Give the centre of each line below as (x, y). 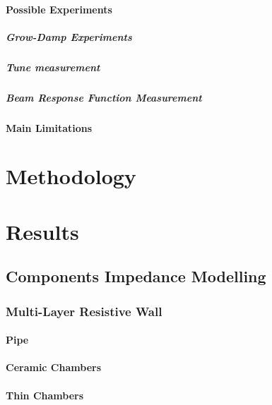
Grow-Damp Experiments (69, 36)
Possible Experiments (59, 9)
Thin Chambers (45, 395)
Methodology (71, 176)
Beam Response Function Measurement (104, 97)
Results (42, 231)
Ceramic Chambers (54, 367)
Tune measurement (53, 67)
